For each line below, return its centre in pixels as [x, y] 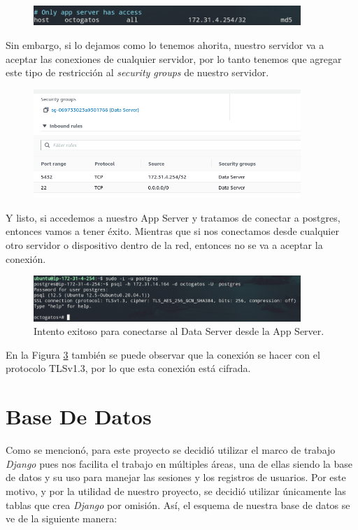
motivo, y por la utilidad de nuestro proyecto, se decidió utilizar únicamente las [176, 490]
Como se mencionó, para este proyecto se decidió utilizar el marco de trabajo [171, 450]
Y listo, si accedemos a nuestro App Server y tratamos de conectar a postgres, [173, 217]
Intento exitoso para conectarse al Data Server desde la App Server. [179, 331]
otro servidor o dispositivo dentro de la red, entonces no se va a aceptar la [164, 244]
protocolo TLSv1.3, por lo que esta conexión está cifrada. [128, 368]
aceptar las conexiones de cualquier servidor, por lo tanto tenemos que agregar [174, 58]
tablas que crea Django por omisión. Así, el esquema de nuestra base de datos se [178, 504]
